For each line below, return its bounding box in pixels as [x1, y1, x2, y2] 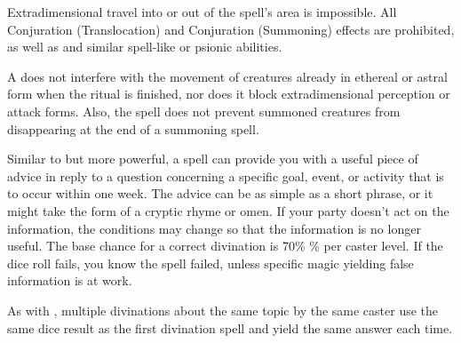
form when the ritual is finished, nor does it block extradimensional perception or [7, 84, 450, 103]
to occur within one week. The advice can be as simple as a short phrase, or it [7, 184, 433, 203]
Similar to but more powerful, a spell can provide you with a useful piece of [7, 149, 418, 168]
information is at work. [7, 271, 132, 290]
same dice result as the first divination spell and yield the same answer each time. [7, 318, 453, 337]
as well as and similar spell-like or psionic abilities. [7, 37, 282, 56]
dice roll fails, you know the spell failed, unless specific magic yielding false [7, 253, 414, 272]
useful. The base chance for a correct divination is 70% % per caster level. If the [7, 236, 443, 255]
